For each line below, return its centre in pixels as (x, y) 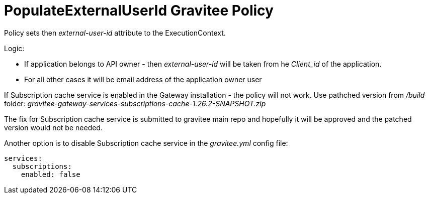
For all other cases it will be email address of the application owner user (143, 79)
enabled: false (51, 174)
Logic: (14, 48)
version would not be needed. (53, 127)
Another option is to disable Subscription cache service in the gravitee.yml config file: (146, 143)
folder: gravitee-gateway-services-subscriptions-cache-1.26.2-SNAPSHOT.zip (135, 103)
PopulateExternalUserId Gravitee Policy (139, 11)
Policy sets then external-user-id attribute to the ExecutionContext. (115, 33)
